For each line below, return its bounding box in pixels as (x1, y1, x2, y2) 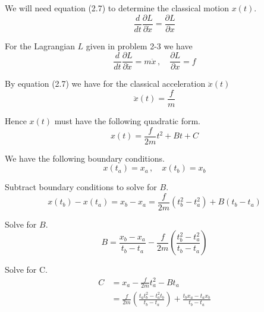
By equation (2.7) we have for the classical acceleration (5, 77, 206, 90)
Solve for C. (5, 263, 48, 276)
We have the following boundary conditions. (5, 152, 165, 164)
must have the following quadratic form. (54, 114, 200, 127)
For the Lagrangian (5, 39, 75, 52)
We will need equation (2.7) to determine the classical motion (5, 2, 230, 14)
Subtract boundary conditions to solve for (5, 181, 157, 193)
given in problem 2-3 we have (86, 39, 193, 52)
